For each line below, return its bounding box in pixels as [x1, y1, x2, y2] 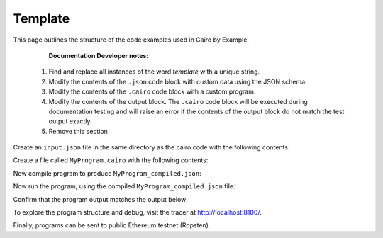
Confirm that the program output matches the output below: [13, 195, 188, 203]
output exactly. [48, 117, 92, 125]
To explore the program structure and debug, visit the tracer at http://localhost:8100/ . [13, 208, 262, 217]
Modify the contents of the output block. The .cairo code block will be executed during [48, 97, 308, 106]
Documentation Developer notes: [48, 51, 149, 59]
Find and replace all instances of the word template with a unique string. [48, 67, 260, 76]
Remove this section [48, 127, 108, 135]
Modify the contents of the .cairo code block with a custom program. [48, 87, 256, 96]
